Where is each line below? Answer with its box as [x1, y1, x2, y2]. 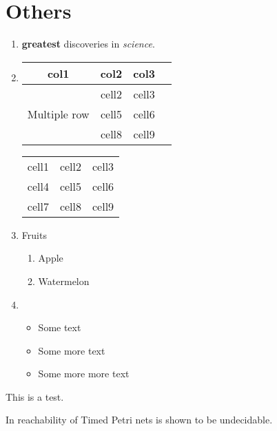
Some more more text [38, 366, 130, 381]
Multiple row [27, 105, 90, 122]
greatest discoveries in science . [21, 36, 155, 51]
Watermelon [38, 273, 90, 288]
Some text [38, 320, 81, 335]
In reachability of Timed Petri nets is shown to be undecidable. [6, 412, 273, 427]
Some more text [38, 343, 105, 357]
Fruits [21, 227, 47, 242]
